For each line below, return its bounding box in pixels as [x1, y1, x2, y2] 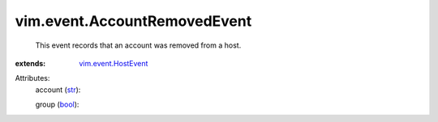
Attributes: [15, 74, 50, 83]
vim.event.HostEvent [79, 58, 148, 68]
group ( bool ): [35, 99, 79, 109]
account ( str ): [35, 85, 81, 95]
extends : [15, 58, 46, 68]
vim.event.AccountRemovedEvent [15, 12, 252, 30]
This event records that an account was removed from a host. [35, 40, 242, 50]
